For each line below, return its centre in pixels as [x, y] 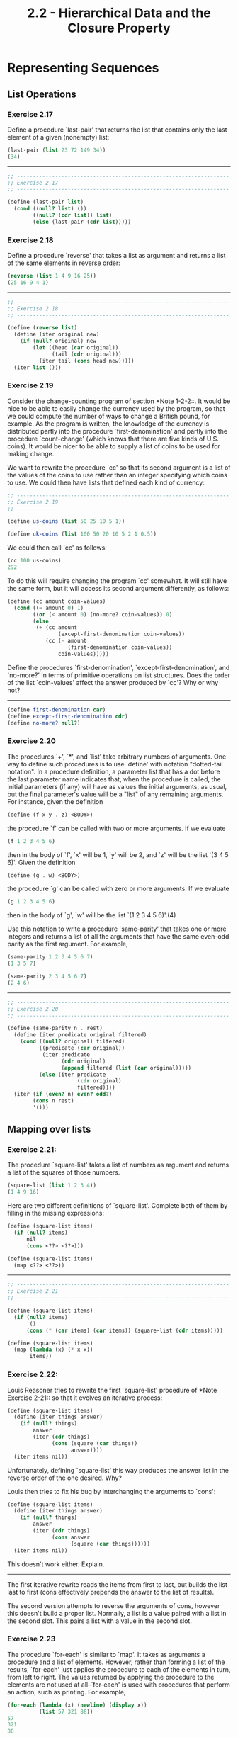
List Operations [42, 94]
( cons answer [71, 1537]
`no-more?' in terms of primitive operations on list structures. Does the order [119, 675]
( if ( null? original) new [58, 341]
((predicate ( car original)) [82, 1048]
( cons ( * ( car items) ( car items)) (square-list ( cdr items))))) [124, 1330]
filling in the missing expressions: [56, 1213]
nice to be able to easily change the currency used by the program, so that [116, 408]
